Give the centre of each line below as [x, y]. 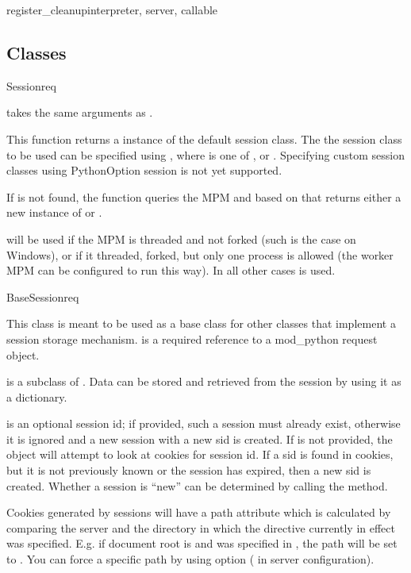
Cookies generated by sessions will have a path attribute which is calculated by [199, 512]
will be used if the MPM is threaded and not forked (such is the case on [181, 238]
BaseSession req [43, 296]
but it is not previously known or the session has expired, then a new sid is [189, 470]
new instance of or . [54, 212]
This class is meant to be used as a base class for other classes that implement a [201, 323]
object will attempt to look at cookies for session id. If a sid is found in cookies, [200, 454]
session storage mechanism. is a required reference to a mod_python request [192, 338]
